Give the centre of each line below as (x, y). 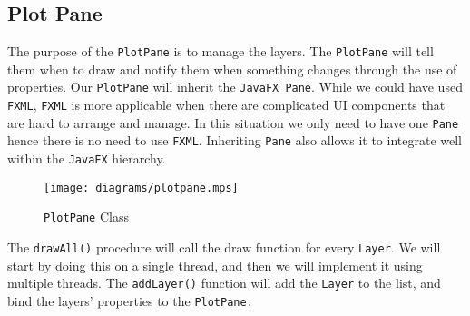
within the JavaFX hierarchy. (87, 158)
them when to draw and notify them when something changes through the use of (232, 69)
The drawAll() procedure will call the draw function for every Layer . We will (224, 247)
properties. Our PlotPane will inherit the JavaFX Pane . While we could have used (235, 87)
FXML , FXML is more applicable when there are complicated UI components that (226, 105)
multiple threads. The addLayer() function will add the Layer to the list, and (224, 283)
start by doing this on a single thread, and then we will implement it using (215, 265)
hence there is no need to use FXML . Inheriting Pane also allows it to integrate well (235, 140)
